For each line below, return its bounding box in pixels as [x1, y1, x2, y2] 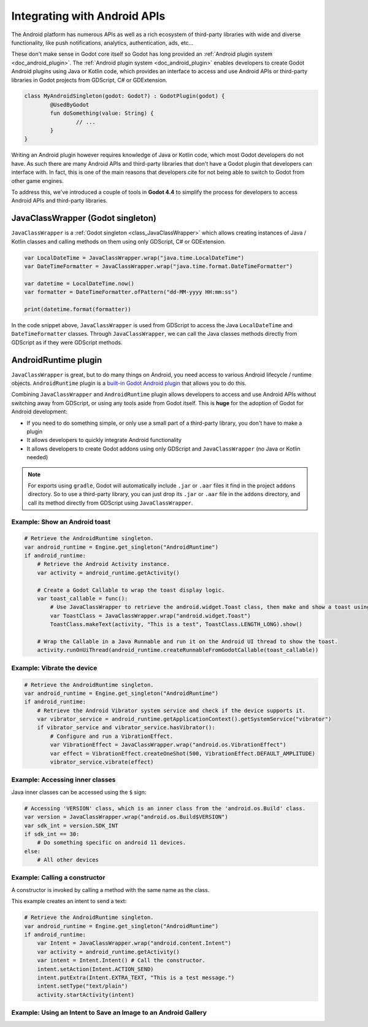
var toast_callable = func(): [37, 595, 128, 602]
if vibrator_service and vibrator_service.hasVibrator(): [37, 724, 215, 731]
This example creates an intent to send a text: [11, 897, 127, 905]
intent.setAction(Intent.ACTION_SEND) [37, 966, 154, 972]
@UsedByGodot [50, 101, 90, 108]
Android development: [11, 408, 67, 416]
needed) [26, 454, 48, 461]
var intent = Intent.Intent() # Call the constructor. [37, 957, 205, 964]
